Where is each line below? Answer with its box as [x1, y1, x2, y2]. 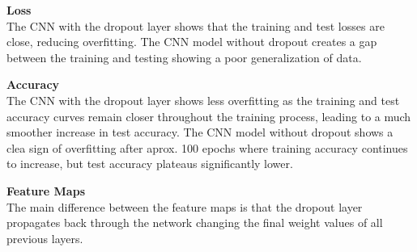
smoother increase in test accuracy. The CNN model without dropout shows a [6, 124, 394, 141]
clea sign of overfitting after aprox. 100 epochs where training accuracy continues [6, 139, 408, 156]
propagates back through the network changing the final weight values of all [6, 214, 383, 231]
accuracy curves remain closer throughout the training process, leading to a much [6, 107, 411, 124]
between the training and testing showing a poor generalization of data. [6, 48, 362, 65]
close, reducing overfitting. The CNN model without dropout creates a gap [6, 33, 377, 50]
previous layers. [6, 229, 83, 246]
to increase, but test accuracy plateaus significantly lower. [6, 155, 293, 172]
